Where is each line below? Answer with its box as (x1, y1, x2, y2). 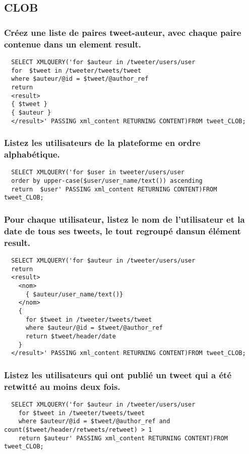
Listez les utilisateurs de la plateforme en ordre (4, 136, 201, 149)
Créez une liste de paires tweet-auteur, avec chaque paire (4, 26, 241, 38)
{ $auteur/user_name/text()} (25, 290, 123, 298)
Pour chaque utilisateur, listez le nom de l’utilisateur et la (4, 213, 245, 225)
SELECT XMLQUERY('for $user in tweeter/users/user (11, 169, 184, 176)
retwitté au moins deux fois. (4, 380, 120, 392)
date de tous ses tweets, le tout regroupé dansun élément (4, 224, 241, 237)
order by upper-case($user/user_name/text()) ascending (11, 177, 203, 184)
